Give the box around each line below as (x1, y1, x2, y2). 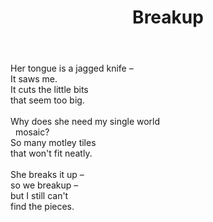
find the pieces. (10, 201, 75, 213)
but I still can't (10, 190, 69, 202)
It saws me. (10, 73, 58, 85)
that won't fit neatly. (10, 147, 93, 160)
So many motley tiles (10, 137, 97, 149)
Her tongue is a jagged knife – (10, 62, 134, 75)
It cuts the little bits (10, 84, 89, 96)
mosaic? (14, 126, 50, 138)
